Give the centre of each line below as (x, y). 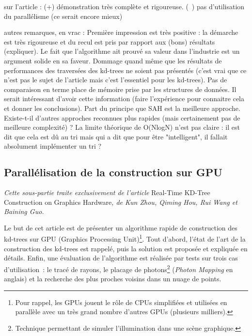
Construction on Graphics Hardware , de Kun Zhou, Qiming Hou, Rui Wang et (121, 202)
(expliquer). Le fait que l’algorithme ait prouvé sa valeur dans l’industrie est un (122, 51)
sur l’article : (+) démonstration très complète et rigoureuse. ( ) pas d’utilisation (124, 6)
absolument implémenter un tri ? (53, 146)
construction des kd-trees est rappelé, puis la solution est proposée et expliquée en (126, 248)
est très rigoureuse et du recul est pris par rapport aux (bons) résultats (110, 41)
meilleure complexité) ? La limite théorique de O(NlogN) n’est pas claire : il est (122, 127)
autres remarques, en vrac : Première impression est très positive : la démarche (121, 32)
